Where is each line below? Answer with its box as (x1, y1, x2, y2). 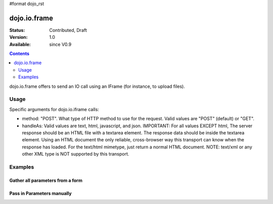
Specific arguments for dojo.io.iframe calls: (9, 106, 100, 112)
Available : (9, 41, 31, 47)
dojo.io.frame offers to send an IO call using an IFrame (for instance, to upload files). (9, 83, 186, 89)
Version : (9, 34, 28, 40)
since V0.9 (49, 41, 72, 47)
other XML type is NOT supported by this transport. (22, 151, 129, 157)
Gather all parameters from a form (9, 177, 83, 183)
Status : (9, 27, 25, 33)
